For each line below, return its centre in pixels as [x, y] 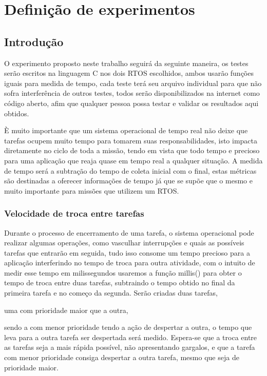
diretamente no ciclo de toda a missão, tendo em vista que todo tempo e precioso [132, 150]
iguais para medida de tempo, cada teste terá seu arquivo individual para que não [133, 83]
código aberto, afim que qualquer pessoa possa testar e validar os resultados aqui [131, 103]
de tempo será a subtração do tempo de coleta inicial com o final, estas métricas [130, 170]
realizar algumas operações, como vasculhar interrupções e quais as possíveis [124, 243]
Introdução [34, 41]
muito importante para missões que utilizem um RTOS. [92, 190]
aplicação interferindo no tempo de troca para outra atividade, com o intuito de [130, 263]
